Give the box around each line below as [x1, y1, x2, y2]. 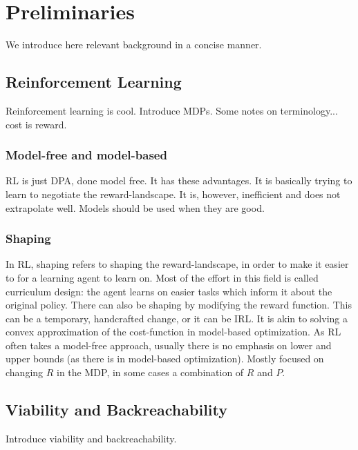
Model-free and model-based [6, 146, 167, 164]
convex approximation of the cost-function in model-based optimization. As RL [6, 324, 341, 339]
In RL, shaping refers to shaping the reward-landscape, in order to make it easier [6, 257, 349, 271]
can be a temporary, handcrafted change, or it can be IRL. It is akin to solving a [6, 311, 348, 325]
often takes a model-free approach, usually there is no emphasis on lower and [6, 337, 332, 352]
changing [6, 365, 44, 380]
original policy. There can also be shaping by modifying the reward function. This [6, 297, 352, 312]
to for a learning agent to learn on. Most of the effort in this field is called [6, 270, 319, 284]
